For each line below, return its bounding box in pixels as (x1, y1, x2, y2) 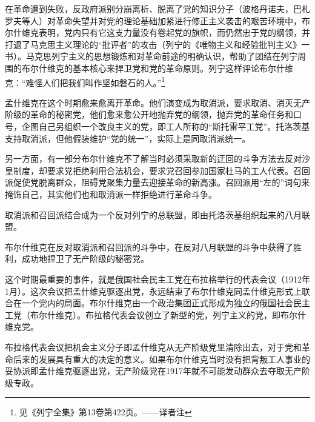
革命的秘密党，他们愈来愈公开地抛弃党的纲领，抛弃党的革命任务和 (30, 108, 293, 121)
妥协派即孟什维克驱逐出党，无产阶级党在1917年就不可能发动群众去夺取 (5, 364, 285, 377)
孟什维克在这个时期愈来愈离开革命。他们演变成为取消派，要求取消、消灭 (5, 96, 293, 109)
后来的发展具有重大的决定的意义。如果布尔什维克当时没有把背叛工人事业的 (13, 352, 310, 365)
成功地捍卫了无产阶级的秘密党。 (21, 252, 149, 265)
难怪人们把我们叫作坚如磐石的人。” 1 (25, 74, 165, 89)
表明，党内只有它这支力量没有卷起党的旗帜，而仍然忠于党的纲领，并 (38, 26, 310, 39)
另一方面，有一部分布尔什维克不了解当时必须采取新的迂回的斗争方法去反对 (5, 152, 302, 165)
